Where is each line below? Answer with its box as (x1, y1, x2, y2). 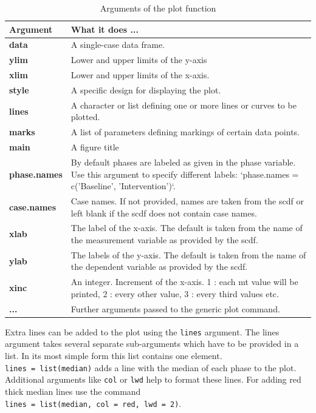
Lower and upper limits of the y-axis (70, 53, 207, 66)
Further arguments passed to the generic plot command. (70, 302, 280, 315)
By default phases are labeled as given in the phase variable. (70, 155, 296, 168)
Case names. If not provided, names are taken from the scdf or (70, 194, 304, 207)
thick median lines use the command (5, 384, 141, 397)
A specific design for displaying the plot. (70, 83, 221, 96)
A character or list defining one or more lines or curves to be (70, 98, 297, 111)
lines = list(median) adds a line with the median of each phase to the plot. (5, 361, 297, 374)
